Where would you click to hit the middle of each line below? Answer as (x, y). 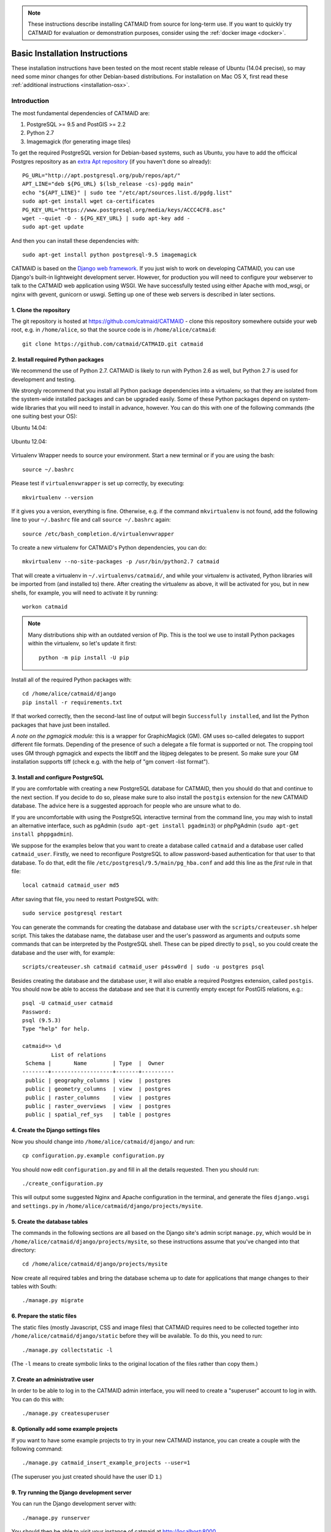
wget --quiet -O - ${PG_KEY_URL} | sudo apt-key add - (106, 218)
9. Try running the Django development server (71, 1492)
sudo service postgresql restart (72, 913)
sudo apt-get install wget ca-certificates (89, 201)
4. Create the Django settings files (56, 1130)
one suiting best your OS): (44, 416)
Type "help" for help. (56, 1029)
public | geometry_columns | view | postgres (98, 1089)
